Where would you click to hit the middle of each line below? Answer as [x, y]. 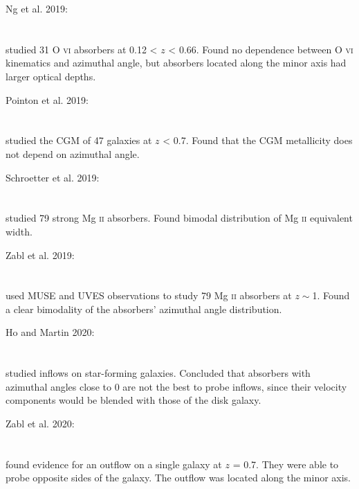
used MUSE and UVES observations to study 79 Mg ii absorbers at [149, 295]
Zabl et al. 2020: [40, 424]
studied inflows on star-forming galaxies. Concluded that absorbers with [158, 373]
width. [19, 231]
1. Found [331, 295]
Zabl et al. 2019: [40, 255]
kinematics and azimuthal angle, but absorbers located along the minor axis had [176, 63]
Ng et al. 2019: [37, 8]
